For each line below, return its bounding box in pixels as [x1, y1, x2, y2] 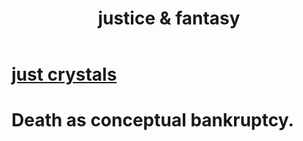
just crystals [11, 63, 118, 86]
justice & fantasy [97, 7, 241, 30]
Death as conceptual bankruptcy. [11, 109, 294, 132]
